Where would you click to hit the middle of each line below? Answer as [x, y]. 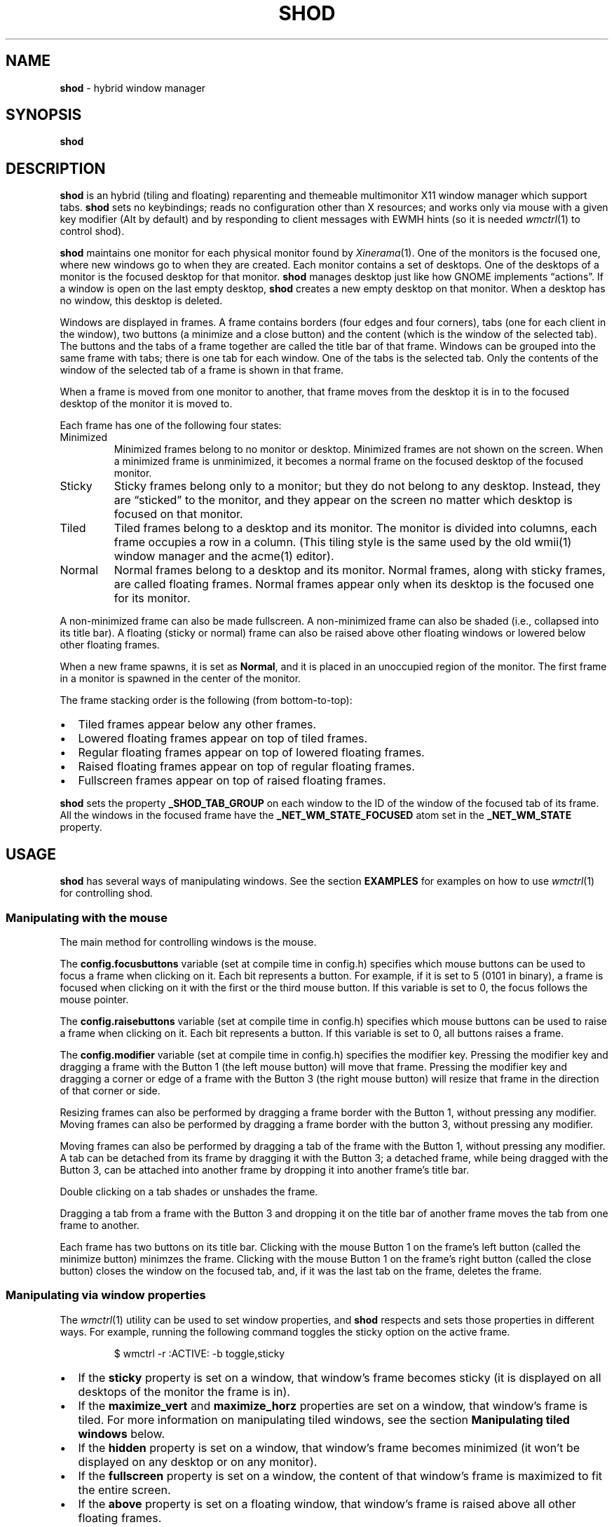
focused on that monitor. [178, 514]
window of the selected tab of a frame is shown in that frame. [202, 370]
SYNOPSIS [44, 115]
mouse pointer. [94, 999]
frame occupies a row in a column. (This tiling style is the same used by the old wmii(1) [343, 542]
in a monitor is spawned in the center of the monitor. [180, 679]
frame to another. [100, 1225]
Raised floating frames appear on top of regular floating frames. [246, 767]
